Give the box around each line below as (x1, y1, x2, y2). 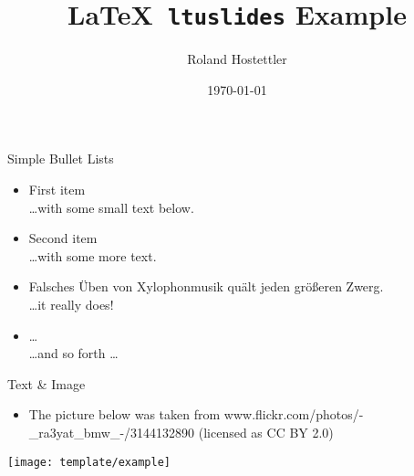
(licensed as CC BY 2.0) (198, 422, 334, 441)
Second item (28, 228, 98, 248)
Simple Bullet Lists (7, 149, 114, 168)
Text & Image (7, 374, 86, 393)
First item (28, 180, 86, 199)
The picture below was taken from (28, 405, 221, 424)
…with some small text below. (28, 197, 194, 217)
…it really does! (28, 295, 114, 313)
